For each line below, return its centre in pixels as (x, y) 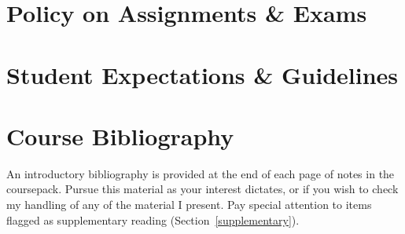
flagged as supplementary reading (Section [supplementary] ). (153, 219)
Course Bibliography (120, 135)
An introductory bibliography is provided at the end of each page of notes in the (201, 173)
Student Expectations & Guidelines (202, 74)
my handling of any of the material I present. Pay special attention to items (189, 205)
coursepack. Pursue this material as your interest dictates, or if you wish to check (202, 189)
